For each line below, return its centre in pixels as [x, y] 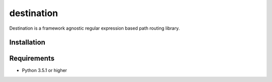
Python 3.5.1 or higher [45, 70]
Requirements [32, 59]
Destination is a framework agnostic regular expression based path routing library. [94, 28]
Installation [27, 43]
